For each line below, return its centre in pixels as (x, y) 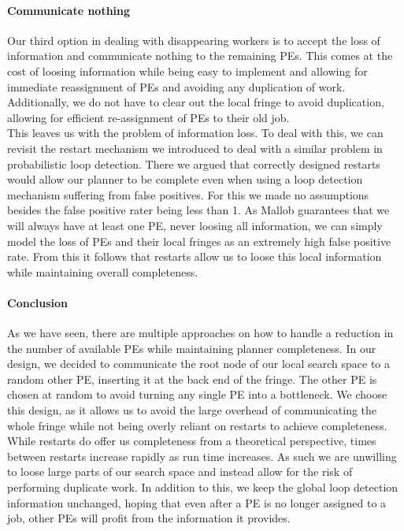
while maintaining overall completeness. (103, 271)
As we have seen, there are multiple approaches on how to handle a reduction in (200, 333)
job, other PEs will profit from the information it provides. (149, 518)
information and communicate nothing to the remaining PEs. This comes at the (200, 56)
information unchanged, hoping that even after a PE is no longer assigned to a (197, 502)
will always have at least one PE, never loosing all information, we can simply (195, 225)
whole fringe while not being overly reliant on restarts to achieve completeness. (197, 425)
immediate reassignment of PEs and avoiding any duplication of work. (176, 86)
